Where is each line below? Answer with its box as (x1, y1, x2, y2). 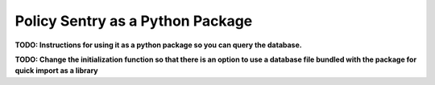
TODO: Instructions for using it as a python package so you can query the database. (14, 40, 302, 50)
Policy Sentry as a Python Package (14, 12, 253, 30)
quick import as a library (14, 66, 98, 75)
